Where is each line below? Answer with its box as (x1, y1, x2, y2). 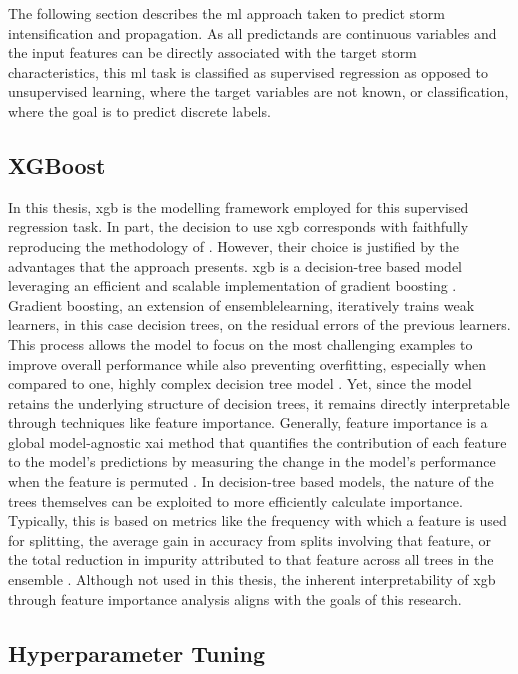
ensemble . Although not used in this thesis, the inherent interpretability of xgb (8, 569, 496, 590)
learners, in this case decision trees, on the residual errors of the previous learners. (8, 314, 511, 335)
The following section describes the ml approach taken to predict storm (8, 3, 445, 23)
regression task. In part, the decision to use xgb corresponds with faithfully (8, 216, 469, 237)
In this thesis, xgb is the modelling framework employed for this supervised (8, 196, 469, 217)
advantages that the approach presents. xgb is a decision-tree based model (8, 255, 463, 276)
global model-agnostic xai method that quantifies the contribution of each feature (8, 431, 507, 452)
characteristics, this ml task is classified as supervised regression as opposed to (8, 61, 488, 82)
